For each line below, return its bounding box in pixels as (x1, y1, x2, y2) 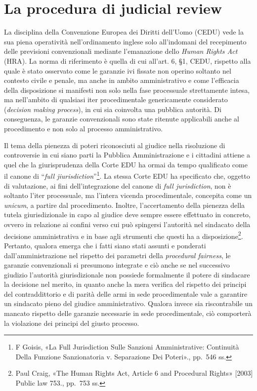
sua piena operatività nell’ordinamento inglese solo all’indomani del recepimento (4, 36, 247, 46)
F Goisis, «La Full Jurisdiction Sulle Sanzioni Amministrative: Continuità (15, 342, 239, 352)
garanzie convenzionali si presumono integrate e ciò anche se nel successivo (4, 260, 230, 270)
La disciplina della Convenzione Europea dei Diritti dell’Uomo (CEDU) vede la (4, 27, 244, 37)
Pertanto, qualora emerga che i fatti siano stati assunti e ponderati (4, 240, 206, 250)
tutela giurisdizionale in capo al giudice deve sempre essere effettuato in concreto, (4, 209, 251, 220)
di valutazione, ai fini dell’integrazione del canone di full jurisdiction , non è (4, 180, 231, 191)
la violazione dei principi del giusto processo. (4, 317, 139, 328)
